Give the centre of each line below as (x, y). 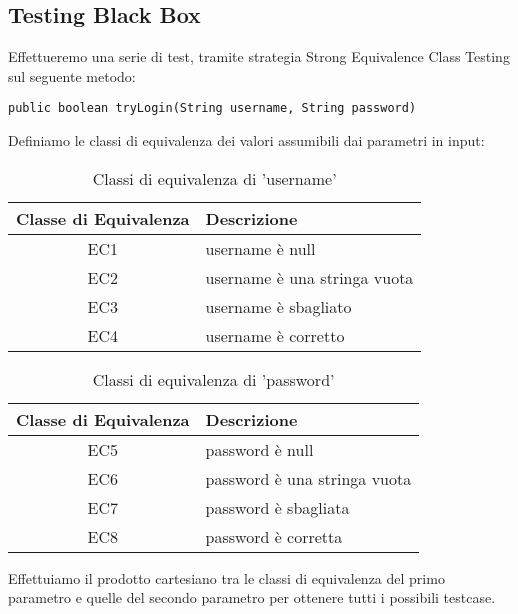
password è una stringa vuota (308, 478)
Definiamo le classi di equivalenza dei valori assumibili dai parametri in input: (246, 140)
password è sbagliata (277, 507)
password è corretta (274, 536)
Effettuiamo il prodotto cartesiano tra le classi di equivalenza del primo (226, 577)
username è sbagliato (278, 306)
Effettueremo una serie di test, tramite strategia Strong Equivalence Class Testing (259, 56)
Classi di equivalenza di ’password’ (213, 379)
